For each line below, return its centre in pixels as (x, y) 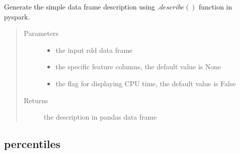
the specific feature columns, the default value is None (138, 67)
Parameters (41, 33)
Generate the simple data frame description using (80, 6)
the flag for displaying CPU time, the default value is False (146, 83)
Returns (36, 100)
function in (216, 6)
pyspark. (17, 16)
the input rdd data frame (94, 50)
